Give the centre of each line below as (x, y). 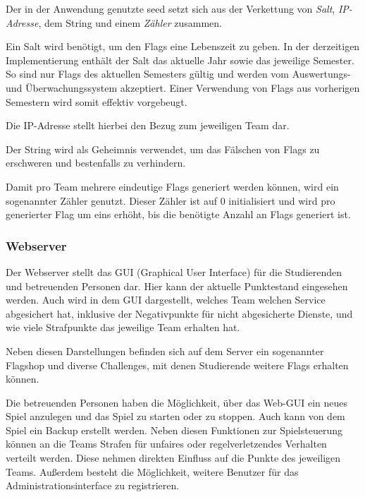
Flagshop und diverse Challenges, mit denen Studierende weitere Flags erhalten (177, 365)
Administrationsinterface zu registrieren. (93, 485)
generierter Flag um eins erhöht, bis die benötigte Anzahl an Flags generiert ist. (178, 214)
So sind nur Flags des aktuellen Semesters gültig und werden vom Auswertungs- (178, 74)
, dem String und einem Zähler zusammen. (130, 22)
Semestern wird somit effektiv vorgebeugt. (97, 101)
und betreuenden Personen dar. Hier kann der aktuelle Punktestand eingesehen (177, 286)
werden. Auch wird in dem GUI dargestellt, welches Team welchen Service (166, 300)
